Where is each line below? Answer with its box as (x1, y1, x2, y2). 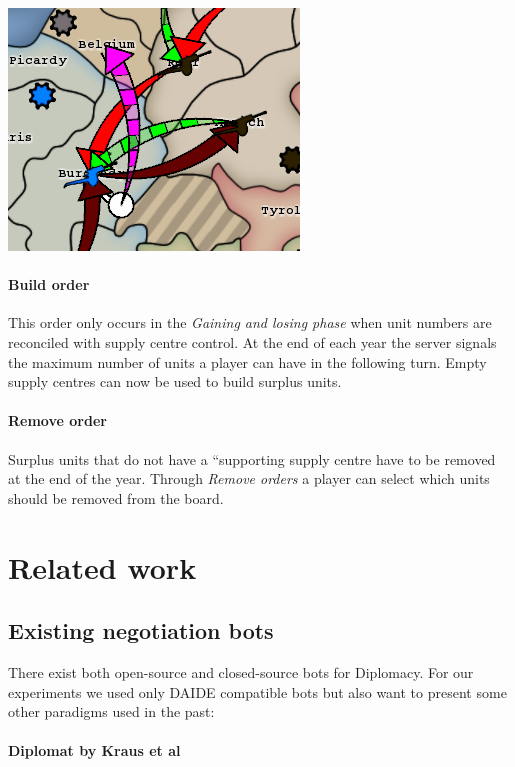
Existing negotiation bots (8, 615, 274, 646)
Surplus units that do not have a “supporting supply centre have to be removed (8, 448, 496, 469)
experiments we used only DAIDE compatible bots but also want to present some (8, 681, 507, 702)
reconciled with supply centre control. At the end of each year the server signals (8, 331, 497, 352)
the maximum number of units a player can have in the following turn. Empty (8, 351, 487, 372)
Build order (8, 274, 90, 295)
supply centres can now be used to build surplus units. (8, 371, 342, 392)
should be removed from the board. (8, 487, 224, 508)
